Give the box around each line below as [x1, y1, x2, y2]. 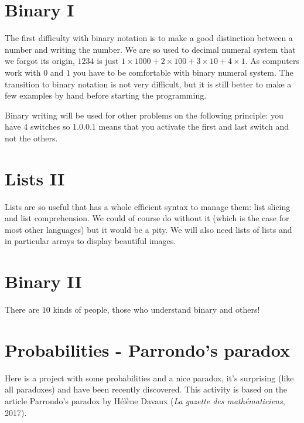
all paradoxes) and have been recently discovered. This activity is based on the [5, 383, 287, 395]
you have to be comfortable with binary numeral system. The [73, 66, 293, 78]
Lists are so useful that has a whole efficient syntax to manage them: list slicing [5, 200, 291, 212]
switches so [30, 120, 70, 133]
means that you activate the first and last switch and [98, 120, 289, 133]
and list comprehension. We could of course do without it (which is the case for [5, 212, 289, 224]
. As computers [245, 55, 300, 67]
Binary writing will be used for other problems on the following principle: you [5, 109, 283, 121]
